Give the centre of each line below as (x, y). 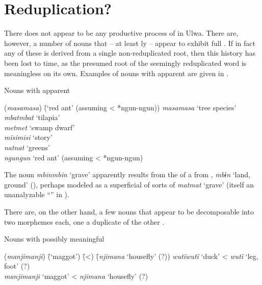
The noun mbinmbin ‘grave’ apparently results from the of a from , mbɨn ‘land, (127, 174)
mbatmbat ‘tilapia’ (32, 117)
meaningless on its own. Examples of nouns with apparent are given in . (116, 73)
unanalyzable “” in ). (37, 194)
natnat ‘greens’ (27, 147)
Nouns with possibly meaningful (54, 239)
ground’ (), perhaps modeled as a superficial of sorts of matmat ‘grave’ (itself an (129, 184)
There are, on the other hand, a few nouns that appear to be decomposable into (129, 212)
